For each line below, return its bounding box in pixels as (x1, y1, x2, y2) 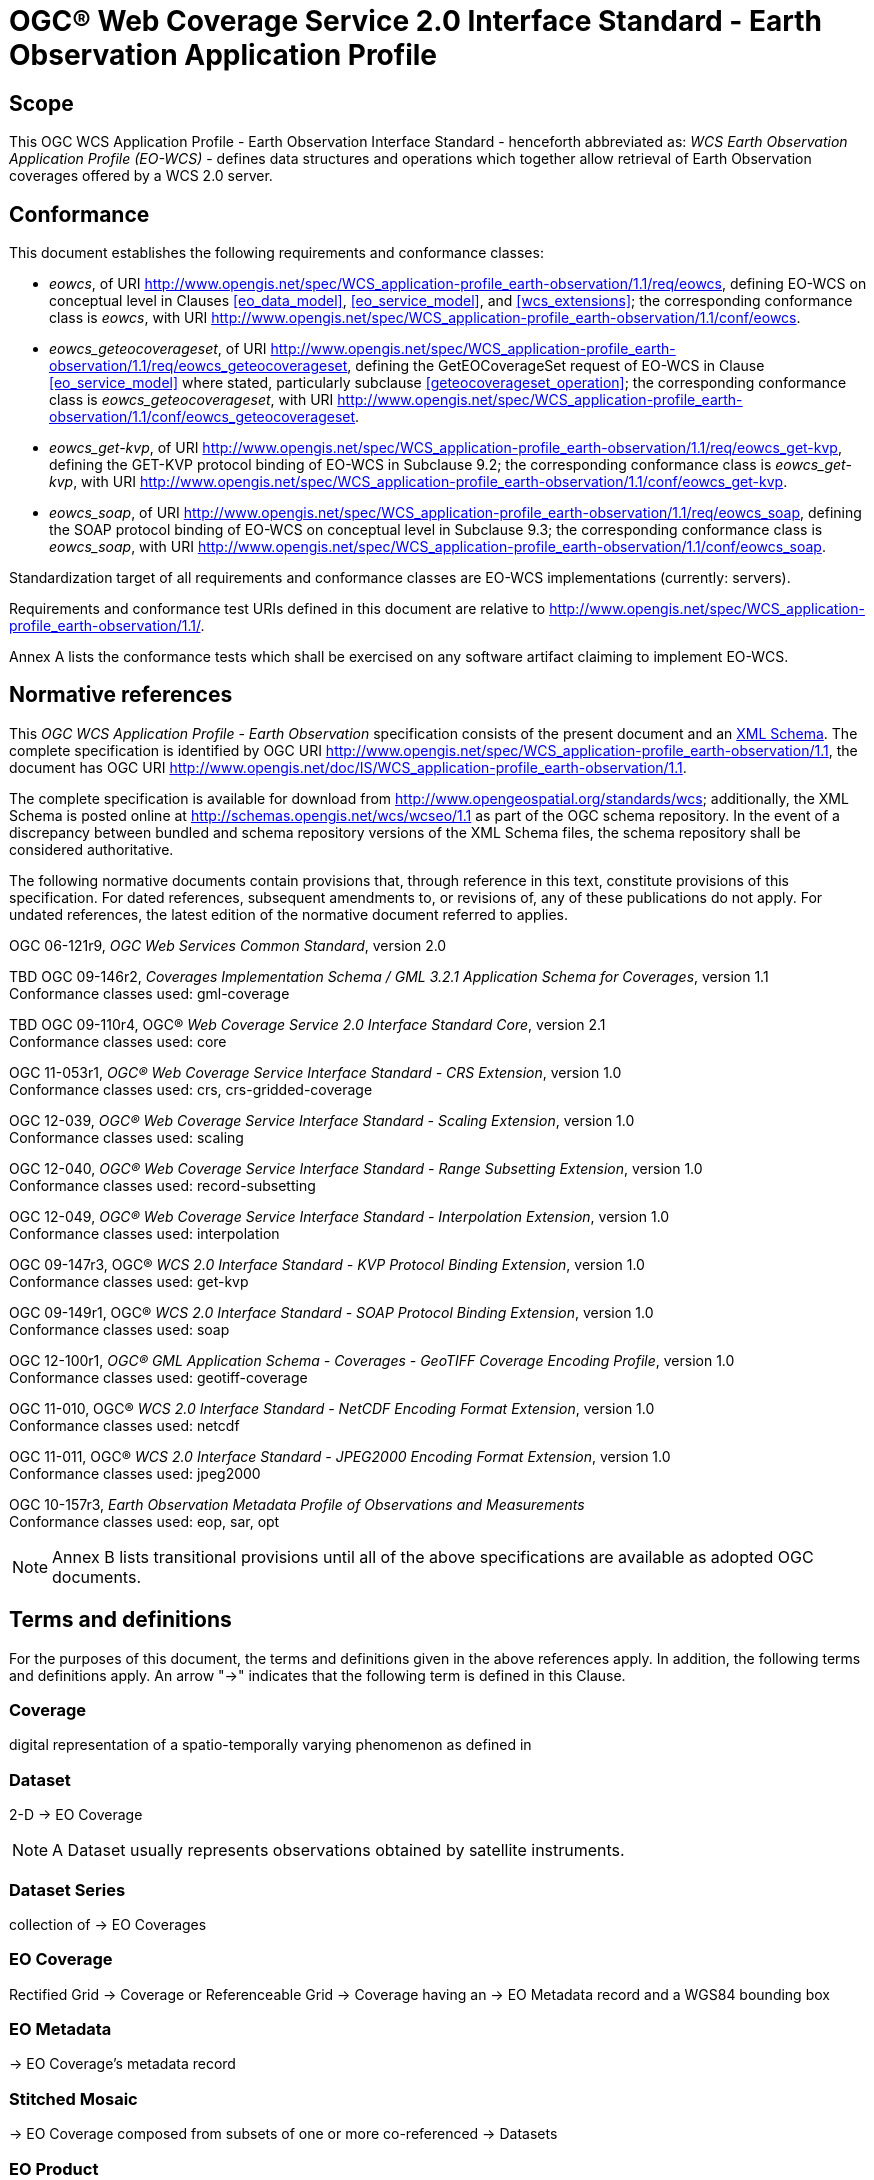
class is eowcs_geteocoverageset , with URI (49, 391, 334, 409)
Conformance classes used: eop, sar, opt (9, 1512, 280, 1530)
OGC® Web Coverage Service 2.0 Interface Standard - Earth (9, 4, 822, 38)
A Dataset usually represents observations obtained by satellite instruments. (52, 1840, 625, 1861)
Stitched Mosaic (9, 2088, 138, 2109)
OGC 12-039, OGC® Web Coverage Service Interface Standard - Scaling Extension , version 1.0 (9, 1111, 635, 1129)
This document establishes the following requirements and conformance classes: (9, 244, 544, 262)
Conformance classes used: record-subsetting (9, 1176, 316, 1194)
